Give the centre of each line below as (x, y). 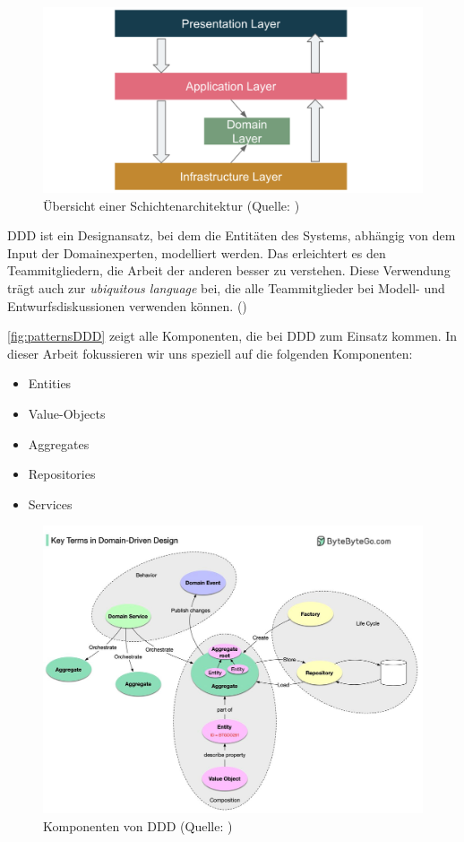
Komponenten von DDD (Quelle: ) (138, 825)
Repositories (62, 474)
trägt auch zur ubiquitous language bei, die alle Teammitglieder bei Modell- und (226, 288)
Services (50, 503)
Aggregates (59, 443)
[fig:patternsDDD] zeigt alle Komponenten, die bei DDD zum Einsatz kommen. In (232, 336)
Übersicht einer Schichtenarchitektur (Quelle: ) (172, 205)
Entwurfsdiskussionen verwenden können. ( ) (127, 305)
